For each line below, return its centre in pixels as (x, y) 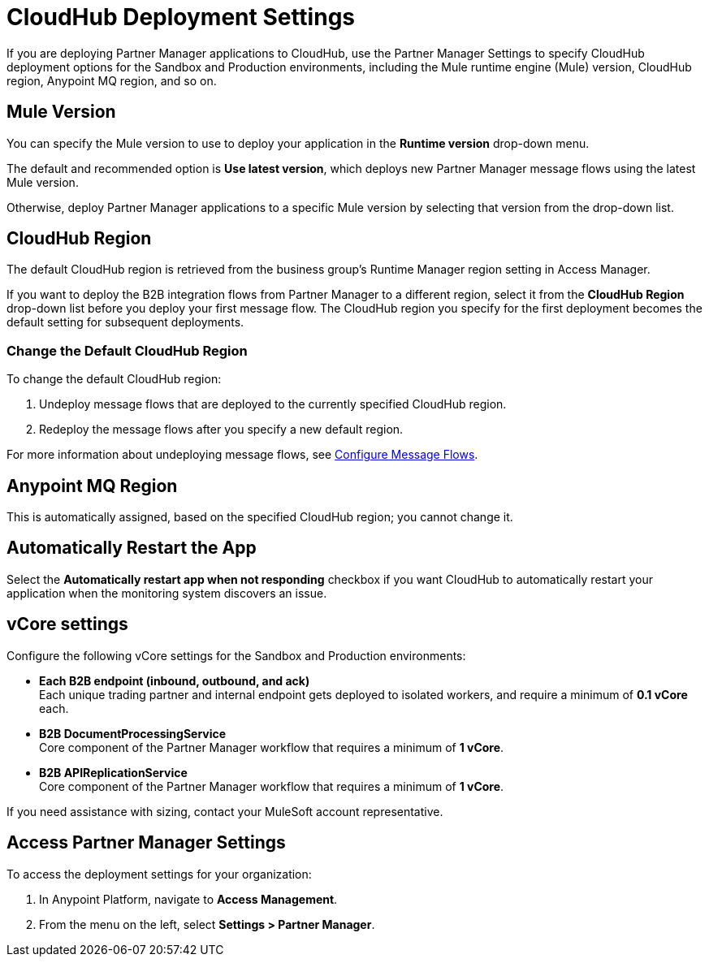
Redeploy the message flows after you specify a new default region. (221, 430)
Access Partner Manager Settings (146, 843)
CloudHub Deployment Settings (181, 17)
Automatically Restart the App (132, 548)
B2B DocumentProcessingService (133, 733)
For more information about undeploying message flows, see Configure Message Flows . (242, 455)
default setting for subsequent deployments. (125, 322)
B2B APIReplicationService (113, 772)
